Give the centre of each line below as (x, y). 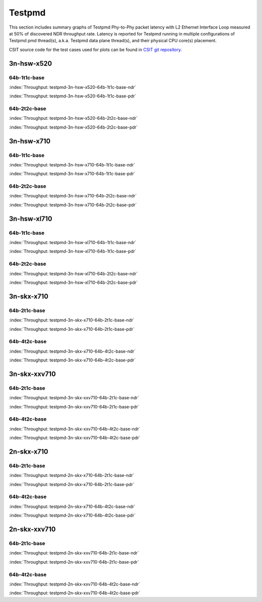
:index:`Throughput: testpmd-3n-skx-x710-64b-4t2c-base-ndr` (72, 351)
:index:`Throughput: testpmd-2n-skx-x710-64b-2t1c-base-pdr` (72, 484)
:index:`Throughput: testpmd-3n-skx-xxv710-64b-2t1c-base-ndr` (74, 398)
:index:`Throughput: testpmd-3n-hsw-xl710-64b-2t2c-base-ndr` (73, 274)
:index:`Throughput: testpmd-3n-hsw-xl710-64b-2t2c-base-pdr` (74, 282)
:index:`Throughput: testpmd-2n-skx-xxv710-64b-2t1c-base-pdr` (74, 562)
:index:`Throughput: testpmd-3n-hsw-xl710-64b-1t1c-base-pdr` (73, 251)
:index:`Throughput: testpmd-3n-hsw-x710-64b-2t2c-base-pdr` (73, 205)
